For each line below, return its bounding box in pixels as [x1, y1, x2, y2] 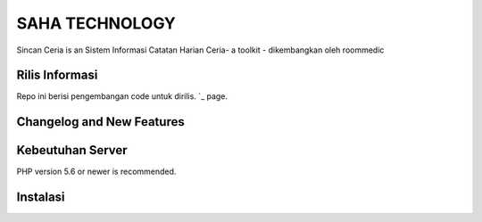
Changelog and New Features [16, 114, 185, 129]
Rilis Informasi [16, 68, 98, 83]
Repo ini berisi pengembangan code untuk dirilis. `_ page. [16, 91, 228, 102]
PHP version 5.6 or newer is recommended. [16, 166, 177, 177]
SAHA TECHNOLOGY [16, 13, 176, 33]
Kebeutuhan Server [16, 143, 129, 158]
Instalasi [16, 190, 66, 205]
